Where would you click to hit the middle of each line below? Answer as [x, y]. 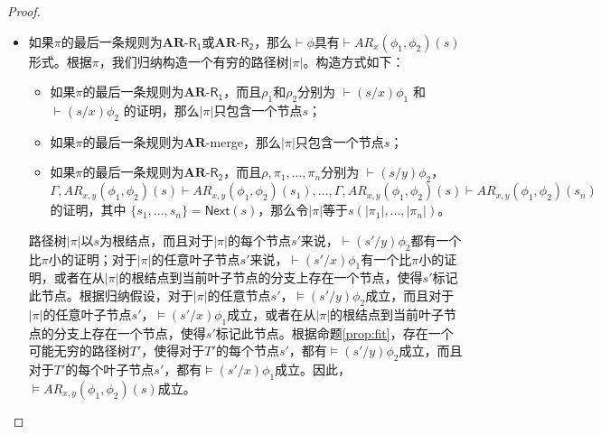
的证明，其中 [88, 210]
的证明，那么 [161, 110]
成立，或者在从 [272, 314]
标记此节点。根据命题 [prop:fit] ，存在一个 [334, 332]
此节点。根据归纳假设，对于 [111, 295]
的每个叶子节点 [110, 369]
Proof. [24, 11]
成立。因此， [313, 369]
